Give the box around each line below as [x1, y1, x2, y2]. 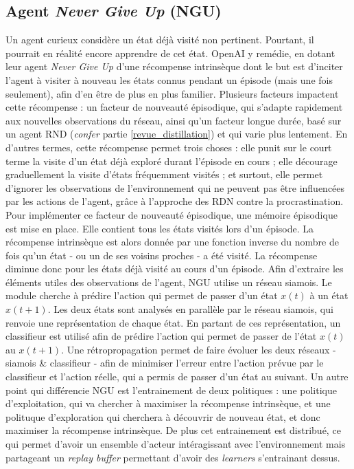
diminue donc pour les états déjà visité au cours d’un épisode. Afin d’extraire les [5, 261, 344, 276]
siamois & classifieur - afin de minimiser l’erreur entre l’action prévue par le [5, 356, 324, 370]
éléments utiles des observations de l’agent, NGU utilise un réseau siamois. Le [5, 274, 332, 289]
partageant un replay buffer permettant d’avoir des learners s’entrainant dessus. [5, 450, 340, 464]
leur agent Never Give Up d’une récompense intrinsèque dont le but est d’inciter [5, 59, 343, 74]
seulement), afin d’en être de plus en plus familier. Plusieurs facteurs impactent [5, 86, 339, 100]
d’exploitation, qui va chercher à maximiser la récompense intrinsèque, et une [5, 396, 331, 411]
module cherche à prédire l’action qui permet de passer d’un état [5, 288, 278, 303]
